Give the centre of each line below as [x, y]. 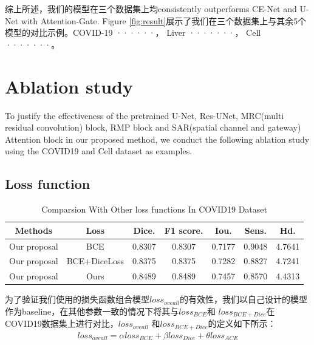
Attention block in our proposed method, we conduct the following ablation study [157, 139]
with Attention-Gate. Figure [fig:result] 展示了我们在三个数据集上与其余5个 [164, 20]
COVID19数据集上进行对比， [62, 323]
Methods [34, 230]
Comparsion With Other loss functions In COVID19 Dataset [154, 209]
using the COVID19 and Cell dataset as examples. [99, 151]
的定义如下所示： [242, 323]
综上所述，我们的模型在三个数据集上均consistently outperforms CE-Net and [151, 9]
